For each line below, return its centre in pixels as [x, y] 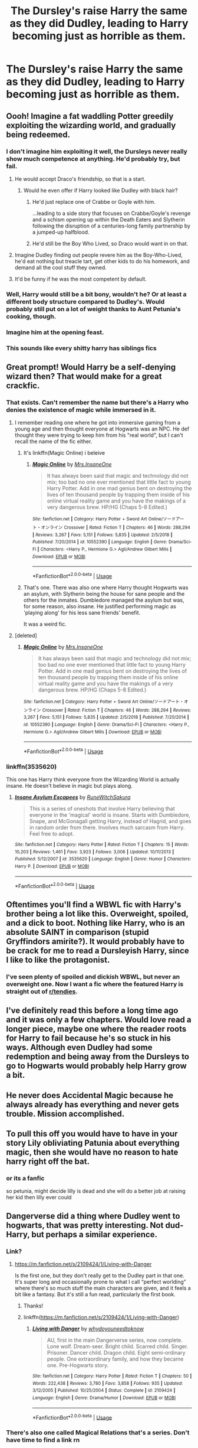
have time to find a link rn [43, 1440]
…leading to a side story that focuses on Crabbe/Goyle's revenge [111, 213]
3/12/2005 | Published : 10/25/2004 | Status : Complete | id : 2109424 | [104, 1391]
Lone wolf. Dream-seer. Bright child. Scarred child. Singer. [118, 1346]
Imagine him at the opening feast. [55, 332]
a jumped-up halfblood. [61, 232]
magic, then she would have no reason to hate [92, 1152]
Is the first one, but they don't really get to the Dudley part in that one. [99, 1275]
